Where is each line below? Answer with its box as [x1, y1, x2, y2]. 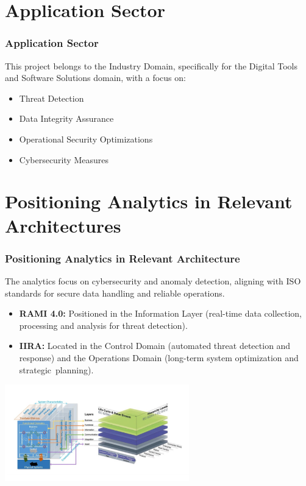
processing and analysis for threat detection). [19, 319, 188, 331]
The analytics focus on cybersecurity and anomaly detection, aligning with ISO [5, 274, 301, 287]
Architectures [5, 213, 121, 238]
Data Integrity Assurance [19, 112, 114, 125]
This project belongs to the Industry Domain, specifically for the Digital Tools [5, 59, 298, 72]
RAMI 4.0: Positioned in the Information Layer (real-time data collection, [19, 307, 302, 320]
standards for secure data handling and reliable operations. [5, 286, 225, 299]
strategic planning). [19, 363, 94, 376]
